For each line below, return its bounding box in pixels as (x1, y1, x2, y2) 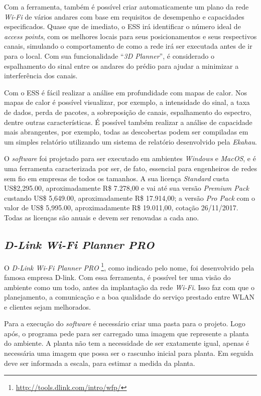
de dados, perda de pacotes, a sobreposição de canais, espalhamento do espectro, (4, 106, 251, 117)
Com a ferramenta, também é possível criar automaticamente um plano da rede (4, 2, 249, 12)
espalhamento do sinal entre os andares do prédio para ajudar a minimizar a (4, 60, 239, 71)
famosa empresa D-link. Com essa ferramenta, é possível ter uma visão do (4, 272, 231, 282)
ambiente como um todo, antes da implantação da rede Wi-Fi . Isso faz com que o (4, 282, 254, 292)
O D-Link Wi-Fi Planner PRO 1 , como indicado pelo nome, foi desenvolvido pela (4, 260, 254, 273)
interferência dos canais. (4, 70, 78, 81)
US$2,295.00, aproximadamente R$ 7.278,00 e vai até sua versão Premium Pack (4, 183, 249, 193)
